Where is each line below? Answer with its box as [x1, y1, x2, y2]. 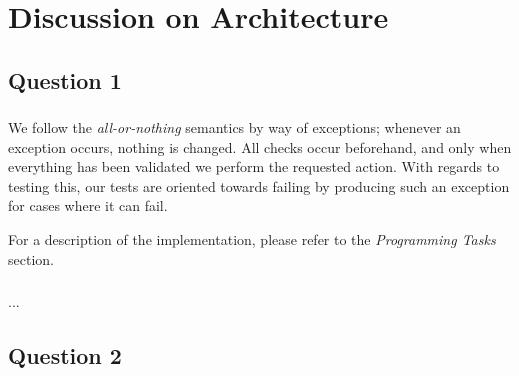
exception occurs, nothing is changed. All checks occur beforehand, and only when [8, 136, 512, 157]
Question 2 [8, 340, 122, 371]
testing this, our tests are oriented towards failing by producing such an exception [8, 175, 510, 196]
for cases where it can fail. [8, 195, 168, 216]
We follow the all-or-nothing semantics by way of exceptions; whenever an [8, 117, 461, 138]
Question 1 [8, 64, 122, 95]
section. [8, 248, 54, 269]
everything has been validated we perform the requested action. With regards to [8, 156, 500, 177]
